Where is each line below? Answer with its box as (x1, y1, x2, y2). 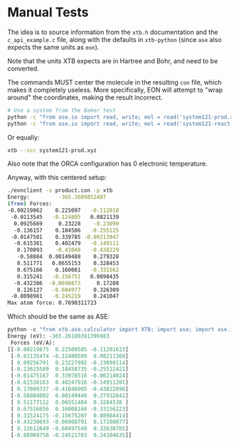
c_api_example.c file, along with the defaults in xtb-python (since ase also (7, 35, 222, 43)
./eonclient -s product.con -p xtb (7, 187, 113, 194)
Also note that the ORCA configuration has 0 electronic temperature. (7, 159, 208, 168)
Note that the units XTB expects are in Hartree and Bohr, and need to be (7, 56, 218, 65)
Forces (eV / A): (10, 339, 55, 346)
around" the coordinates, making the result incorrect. (7, 93, 164, 102)
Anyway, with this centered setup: (7, 173, 107, 182)
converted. (7, 64, 39, 73)
